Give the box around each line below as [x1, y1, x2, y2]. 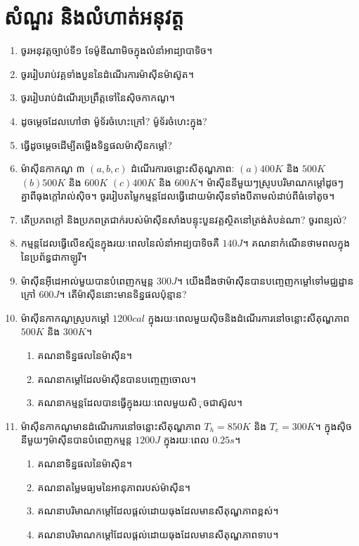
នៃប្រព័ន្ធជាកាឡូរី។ [20, 249, 87, 264]
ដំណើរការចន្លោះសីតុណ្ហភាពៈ [131, 161, 235, 176]
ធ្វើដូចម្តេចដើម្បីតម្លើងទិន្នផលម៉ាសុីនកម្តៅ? [20, 137, 172, 152]
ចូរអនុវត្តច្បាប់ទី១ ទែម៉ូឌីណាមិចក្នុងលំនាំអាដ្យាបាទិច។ [20, 43, 213, 58]
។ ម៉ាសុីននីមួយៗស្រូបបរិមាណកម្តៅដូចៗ [197, 174, 344, 189]
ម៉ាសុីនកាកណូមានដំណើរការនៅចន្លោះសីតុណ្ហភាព [20, 418, 201, 433]
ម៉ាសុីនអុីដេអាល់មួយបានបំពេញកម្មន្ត [20, 273, 154, 287]
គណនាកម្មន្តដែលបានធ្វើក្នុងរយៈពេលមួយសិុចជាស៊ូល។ [37, 395, 242, 410]
